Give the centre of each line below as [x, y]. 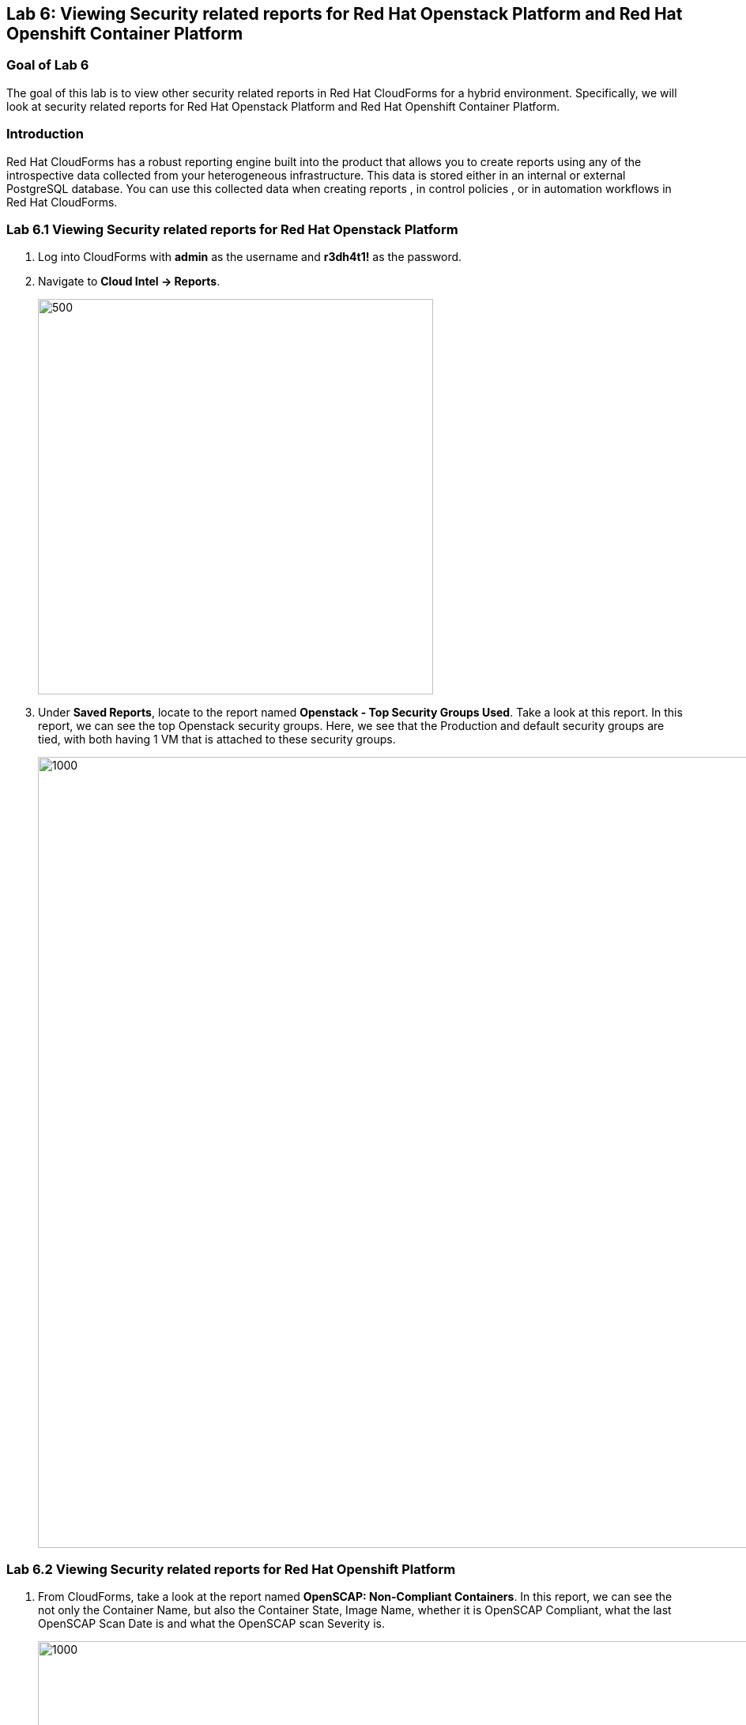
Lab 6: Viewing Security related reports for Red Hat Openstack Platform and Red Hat [345, 14]
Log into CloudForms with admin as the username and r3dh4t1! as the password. [250, 257]
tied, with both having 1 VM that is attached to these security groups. [217, 740]
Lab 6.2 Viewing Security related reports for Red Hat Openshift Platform [231, 1569]
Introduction [45, 134]
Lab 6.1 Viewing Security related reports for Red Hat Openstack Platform [232, 229]
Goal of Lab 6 [48, 65]
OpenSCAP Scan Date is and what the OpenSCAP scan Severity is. [211, 1624]
